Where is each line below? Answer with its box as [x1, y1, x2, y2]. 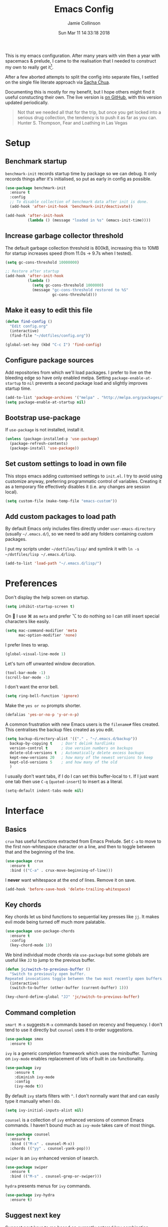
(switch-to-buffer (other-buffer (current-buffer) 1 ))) [9, 985, 128, 990]
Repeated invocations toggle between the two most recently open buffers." [5, 976, 166, 981]
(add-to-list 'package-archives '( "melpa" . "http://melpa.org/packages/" [5, 395, 164, 400]
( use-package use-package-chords [5, 929, 75, 934]
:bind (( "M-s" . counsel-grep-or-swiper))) [9, 1174, 101, 1179]
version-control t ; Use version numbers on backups [9, 746, 133, 751]
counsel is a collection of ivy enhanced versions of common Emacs [5, 1117, 144, 1123]
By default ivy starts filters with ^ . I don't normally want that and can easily [5, 1093, 159, 1099]
